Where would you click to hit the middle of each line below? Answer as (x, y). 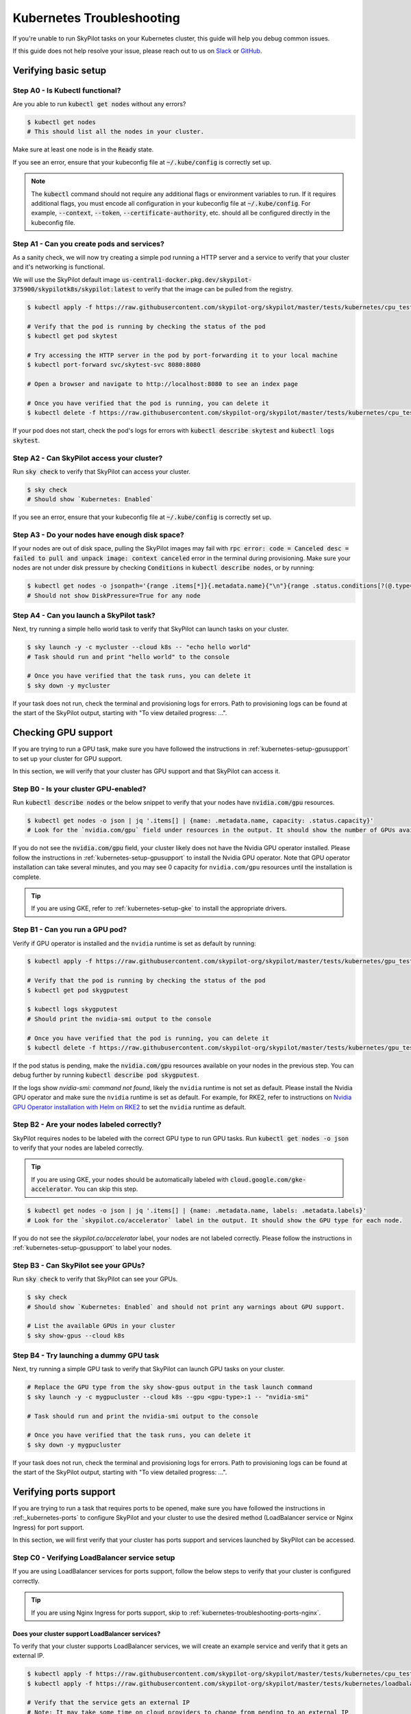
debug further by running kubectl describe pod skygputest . (106, 1075)
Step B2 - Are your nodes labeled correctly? (87, 1124)
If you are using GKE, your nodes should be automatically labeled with (130, 1179)
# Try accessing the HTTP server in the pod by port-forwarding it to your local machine (183, 355)
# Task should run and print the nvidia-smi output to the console (143, 1416)
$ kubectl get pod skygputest (78, 990)
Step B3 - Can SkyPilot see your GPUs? (79, 1265)
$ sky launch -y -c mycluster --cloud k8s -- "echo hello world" (139, 647)
